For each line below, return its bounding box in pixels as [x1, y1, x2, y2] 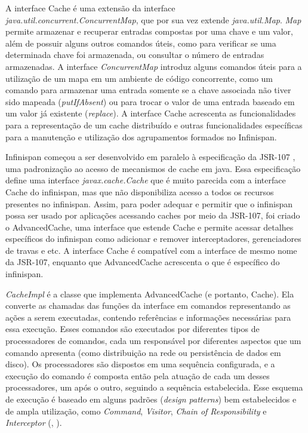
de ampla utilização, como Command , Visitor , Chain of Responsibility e [5, 404, 267, 417]
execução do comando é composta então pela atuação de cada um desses [5, 369, 270, 382]
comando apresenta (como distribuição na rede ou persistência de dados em [5, 346, 281, 358]
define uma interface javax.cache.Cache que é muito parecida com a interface [5, 174, 286, 186]
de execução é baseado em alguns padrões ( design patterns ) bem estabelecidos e [5, 393, 297, 405]
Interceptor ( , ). [5, 416, 62, 429]
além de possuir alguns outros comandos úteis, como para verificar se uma [5, 36, 276, 49]
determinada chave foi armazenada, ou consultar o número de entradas [5, 48, 264, 61]
